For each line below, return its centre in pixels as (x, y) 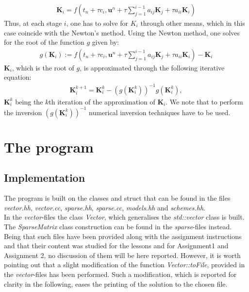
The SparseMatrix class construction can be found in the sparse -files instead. (118, 227)
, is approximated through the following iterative (152, 67)
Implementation (45, 178)
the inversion (23, 112)
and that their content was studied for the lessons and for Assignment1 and (116, 246)
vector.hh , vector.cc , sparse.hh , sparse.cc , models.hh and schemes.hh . (105, 207)
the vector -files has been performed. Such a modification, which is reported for (120, 274)
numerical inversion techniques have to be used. (160, 112)
